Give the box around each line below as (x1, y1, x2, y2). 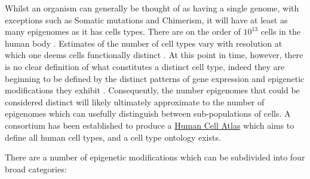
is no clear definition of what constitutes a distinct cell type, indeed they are (5, 60, 285, 72)
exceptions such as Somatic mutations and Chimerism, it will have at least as (5, 13, 288, 26)
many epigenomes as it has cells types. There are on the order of (5, 25, 241, 38)
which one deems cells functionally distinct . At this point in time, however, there (5, 48, 303, 61)
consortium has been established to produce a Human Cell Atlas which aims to (5, 119, 294, 131)
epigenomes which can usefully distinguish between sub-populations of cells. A (5, 107, 291, 120)
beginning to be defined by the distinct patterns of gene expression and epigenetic (5, 72, 305, 84)
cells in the (260, 25, 300, 38)
